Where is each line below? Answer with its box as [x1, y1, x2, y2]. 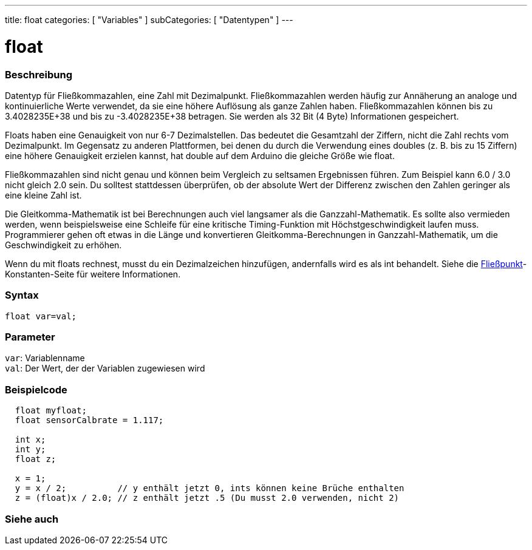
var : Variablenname [5, 353, 85, 364]
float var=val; [5, 311, 77, 321]
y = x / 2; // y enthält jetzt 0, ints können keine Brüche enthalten [15, 483, 404, 494]
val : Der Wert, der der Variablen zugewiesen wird [5, 363, 205, 374]
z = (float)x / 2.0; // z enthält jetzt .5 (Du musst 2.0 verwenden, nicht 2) [15, 493, 400, 503]
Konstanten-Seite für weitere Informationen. [5, 268, 181, 279]
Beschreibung [5, 68, 73, 81]
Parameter [5, 331, 55, 343]
